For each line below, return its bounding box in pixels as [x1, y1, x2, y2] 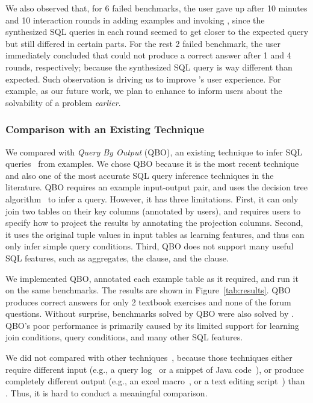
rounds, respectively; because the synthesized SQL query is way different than [5, 60, 293, 73]
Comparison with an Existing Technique [5, 122, 205, 137]
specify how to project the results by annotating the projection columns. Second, [5, 216, 303, 229]
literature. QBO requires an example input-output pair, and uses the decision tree [5, 181, 308, 193]
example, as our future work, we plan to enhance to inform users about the [5, 84, 282, 97]
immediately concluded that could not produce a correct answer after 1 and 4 [5, 49, 291, 61]
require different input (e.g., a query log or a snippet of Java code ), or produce [5, 363, 304, 375]
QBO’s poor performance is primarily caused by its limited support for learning [5, 319, 299, 331]
